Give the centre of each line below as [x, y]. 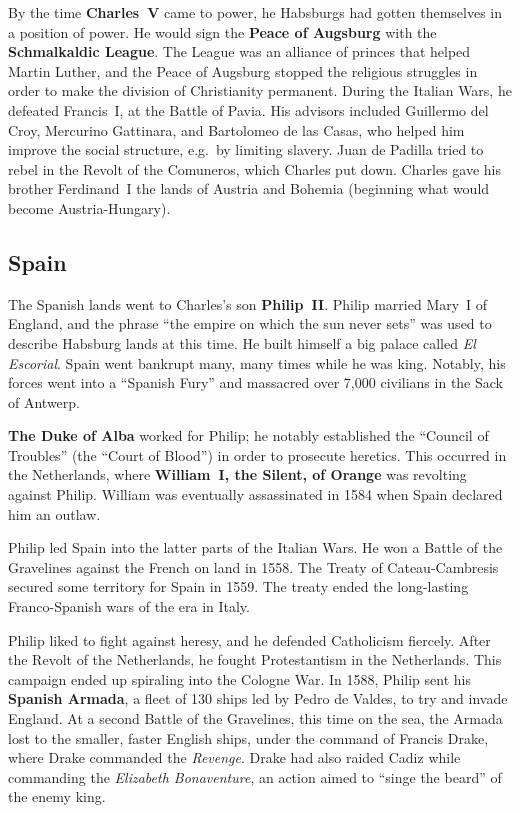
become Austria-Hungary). [89, 207]
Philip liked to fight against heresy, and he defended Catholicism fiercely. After [249, 639]
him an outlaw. [54, 513]
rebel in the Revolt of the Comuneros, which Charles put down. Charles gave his [254, 168]
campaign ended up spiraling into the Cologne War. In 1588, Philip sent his [239, 678]
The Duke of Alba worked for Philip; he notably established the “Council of [248, 435]
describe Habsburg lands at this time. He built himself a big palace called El [242, 342]
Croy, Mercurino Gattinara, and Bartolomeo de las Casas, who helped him [236, 129]
